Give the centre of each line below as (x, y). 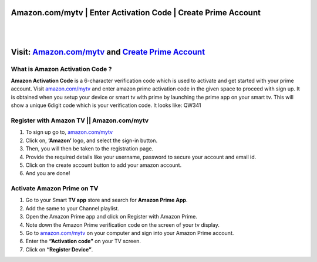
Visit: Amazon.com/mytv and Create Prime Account (108, 52)
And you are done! (48, 173)
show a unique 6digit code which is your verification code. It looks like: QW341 (106, 105)
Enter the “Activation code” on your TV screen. (83, 241)
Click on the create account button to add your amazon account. (104, 165)
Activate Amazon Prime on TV (55, 189)
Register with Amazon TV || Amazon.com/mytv (80, 120)
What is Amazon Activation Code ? (61, 69)
